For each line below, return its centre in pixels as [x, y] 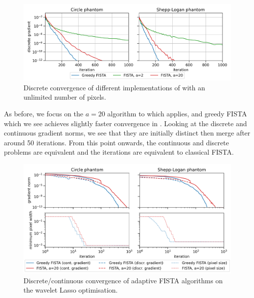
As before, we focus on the [44, 114]
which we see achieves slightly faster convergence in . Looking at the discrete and [126, 123]
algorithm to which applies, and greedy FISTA [177, 114]
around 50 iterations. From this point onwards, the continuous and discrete [116, 142]
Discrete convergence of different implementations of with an [115, 87]
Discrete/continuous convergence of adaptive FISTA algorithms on [123, 280]
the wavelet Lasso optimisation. [71, 290]
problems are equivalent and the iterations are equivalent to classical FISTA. [119, 152]
